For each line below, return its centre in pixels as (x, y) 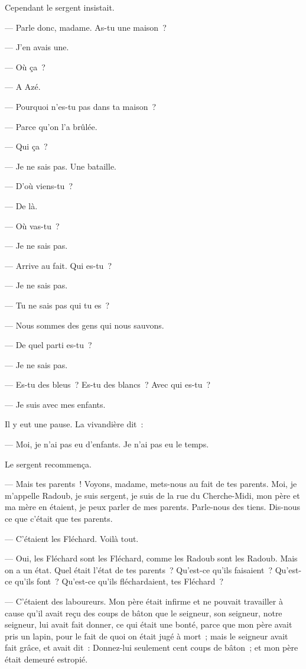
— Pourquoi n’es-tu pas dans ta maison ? (81, 106)
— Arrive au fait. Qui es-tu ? (58, 265)
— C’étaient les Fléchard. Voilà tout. (72, 538)
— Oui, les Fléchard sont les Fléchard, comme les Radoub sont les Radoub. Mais (151, 558)
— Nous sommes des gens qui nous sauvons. (84, 325)
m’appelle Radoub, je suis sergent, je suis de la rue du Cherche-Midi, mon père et (152, 495)
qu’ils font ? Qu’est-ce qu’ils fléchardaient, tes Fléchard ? (119, 581)
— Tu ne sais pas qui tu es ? (57, 305)
